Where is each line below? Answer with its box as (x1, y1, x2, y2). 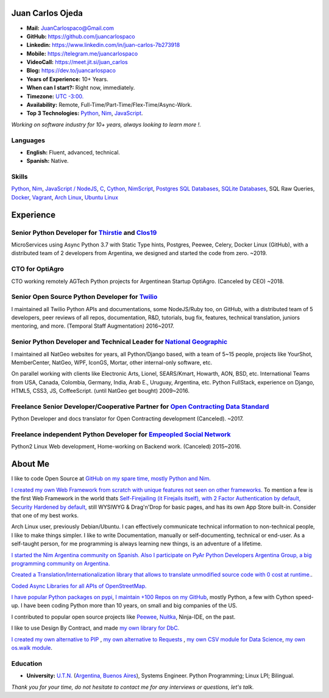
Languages (11, 136, 46, 145)
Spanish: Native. (26, 157, 69, 165)
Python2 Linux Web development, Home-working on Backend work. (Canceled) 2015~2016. (11, 443, 242, 450)
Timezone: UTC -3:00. (26, 92, 84, 100)
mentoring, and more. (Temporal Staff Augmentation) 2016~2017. (11, 322, 174, 329)
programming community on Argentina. (11, 559, 110, 567)
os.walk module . (11, 644, 53, 652)
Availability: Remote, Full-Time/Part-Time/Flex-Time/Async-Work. (26, 101, 192, 109)
